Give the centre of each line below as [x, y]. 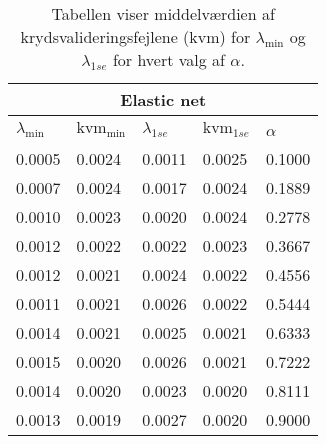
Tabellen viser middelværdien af [163, 13]
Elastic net [163, 99]
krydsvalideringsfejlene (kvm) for [135, 36]
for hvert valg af [169, 59]
